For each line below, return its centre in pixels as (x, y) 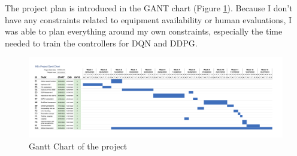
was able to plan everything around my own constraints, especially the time (144, 31)
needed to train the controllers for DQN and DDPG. (101, 43)
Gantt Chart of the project (78, 146)
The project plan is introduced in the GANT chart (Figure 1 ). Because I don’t (149, 8)
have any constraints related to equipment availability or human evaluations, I (148, 19)
